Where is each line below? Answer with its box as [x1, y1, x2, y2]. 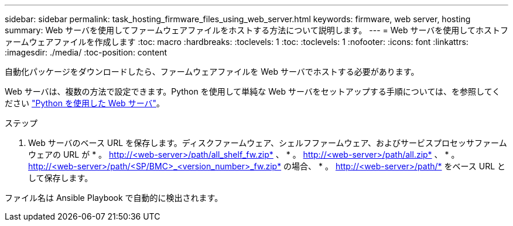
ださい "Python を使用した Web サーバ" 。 [5, 98, 165, 108]
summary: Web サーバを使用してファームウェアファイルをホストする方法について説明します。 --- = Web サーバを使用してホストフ [5, 25, 508, 35]
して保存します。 [28, 173, 93, 183]
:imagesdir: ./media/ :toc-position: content [5, 47, 167, 57]
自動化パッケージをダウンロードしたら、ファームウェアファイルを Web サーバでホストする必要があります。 [5, 67, 419, 77]
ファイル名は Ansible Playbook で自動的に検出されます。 [5, 193, 223, 203]
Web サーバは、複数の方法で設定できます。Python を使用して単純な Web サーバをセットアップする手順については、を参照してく [5, 86, 501, 96]
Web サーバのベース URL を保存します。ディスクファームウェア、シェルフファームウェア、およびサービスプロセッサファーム [28, 138, 507, 148]
